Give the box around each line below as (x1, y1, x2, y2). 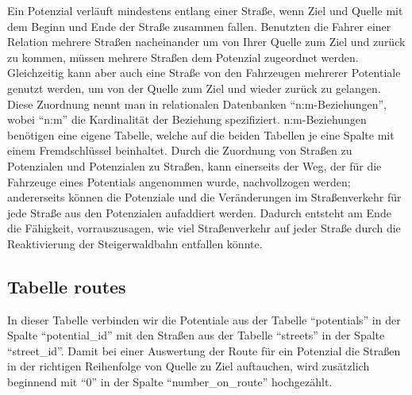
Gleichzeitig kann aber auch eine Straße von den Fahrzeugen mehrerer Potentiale (7, 64, 401, 81)
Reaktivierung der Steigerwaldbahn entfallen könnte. (7, 235, 263, 251)
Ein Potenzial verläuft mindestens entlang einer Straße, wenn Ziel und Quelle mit (7, 2, 403, 18)
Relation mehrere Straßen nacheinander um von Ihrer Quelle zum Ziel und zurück (7, 33, 406, 50)
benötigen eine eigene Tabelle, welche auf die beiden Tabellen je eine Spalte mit (7, 126, 395, 143)
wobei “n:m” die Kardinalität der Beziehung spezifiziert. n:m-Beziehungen (7, 111, 367, 128)
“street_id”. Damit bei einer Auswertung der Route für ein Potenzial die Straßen (7, 342, 401, 359)
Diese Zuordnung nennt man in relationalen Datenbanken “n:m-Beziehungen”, (7, 95, 387, 112)
